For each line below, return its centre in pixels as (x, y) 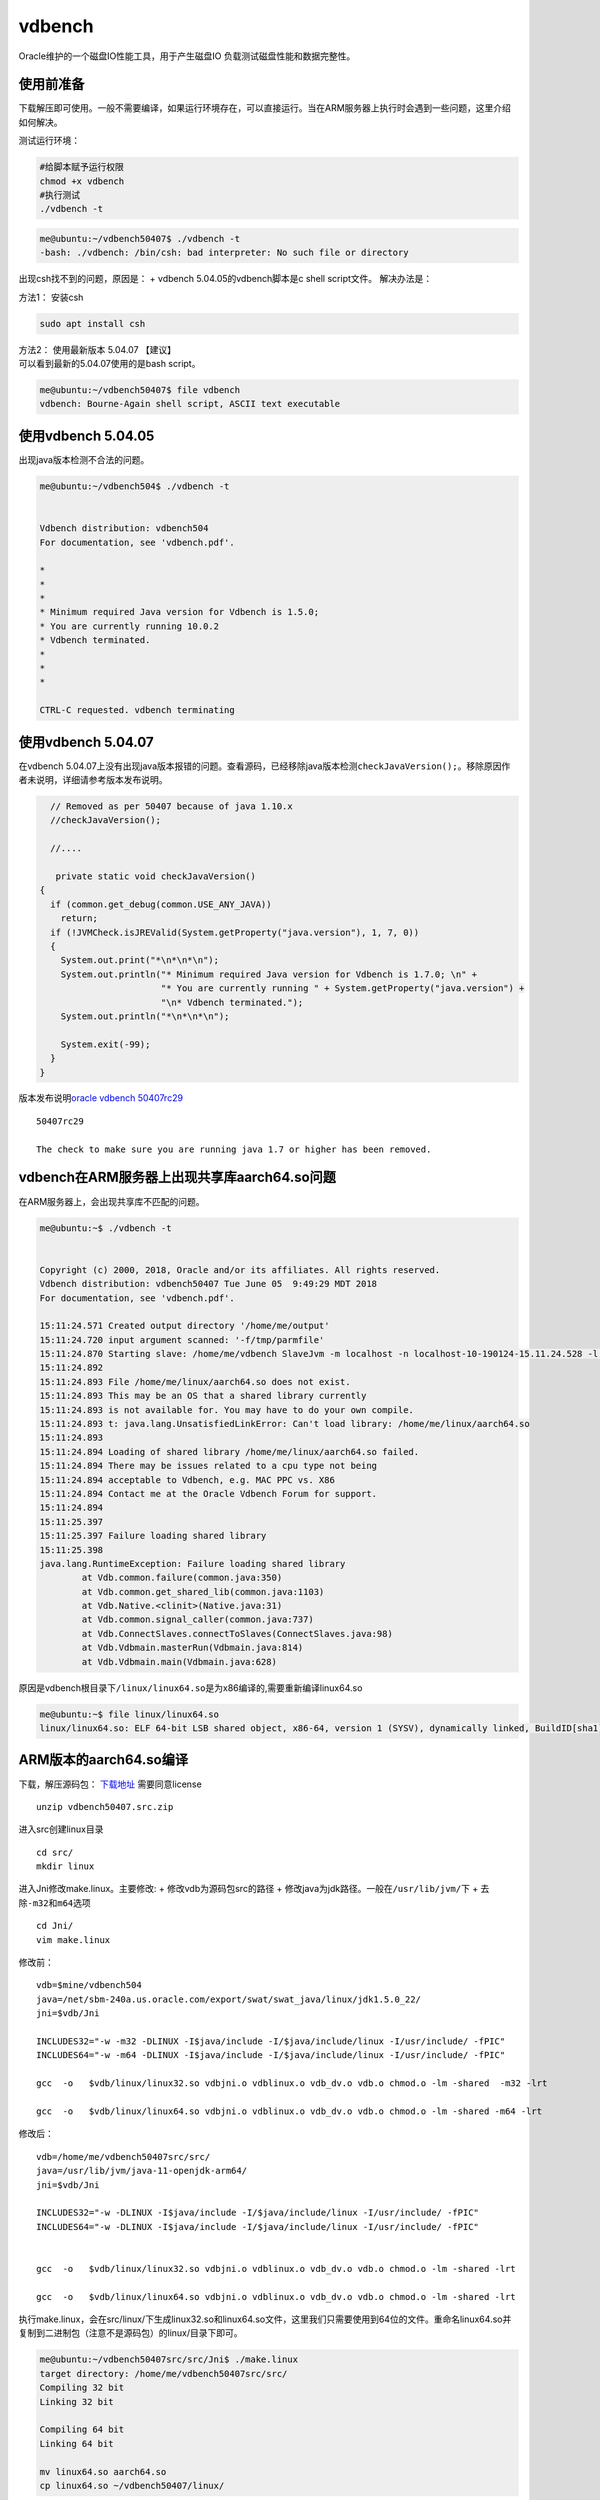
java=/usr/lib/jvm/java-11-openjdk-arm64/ (142, 2171)
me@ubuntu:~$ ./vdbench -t (105, 1228)
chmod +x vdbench (82, 181)
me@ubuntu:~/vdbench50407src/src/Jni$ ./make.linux (169, 2359)
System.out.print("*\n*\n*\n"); (140, 960)
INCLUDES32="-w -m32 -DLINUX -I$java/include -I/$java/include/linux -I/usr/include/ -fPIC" (271, 2041)
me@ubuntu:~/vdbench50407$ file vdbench (139, 390)
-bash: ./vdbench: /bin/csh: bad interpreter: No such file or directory (224, 253)
